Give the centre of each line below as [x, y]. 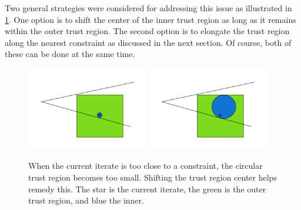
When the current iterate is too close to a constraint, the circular [146, 166]
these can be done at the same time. [70, 54]
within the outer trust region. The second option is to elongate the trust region [147, 31]
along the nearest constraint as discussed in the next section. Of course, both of [148, 42]
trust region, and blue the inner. [86, 200]
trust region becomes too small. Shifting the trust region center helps [153, 177]
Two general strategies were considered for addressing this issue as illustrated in [148, 8]
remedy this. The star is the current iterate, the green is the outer [147, 189]
